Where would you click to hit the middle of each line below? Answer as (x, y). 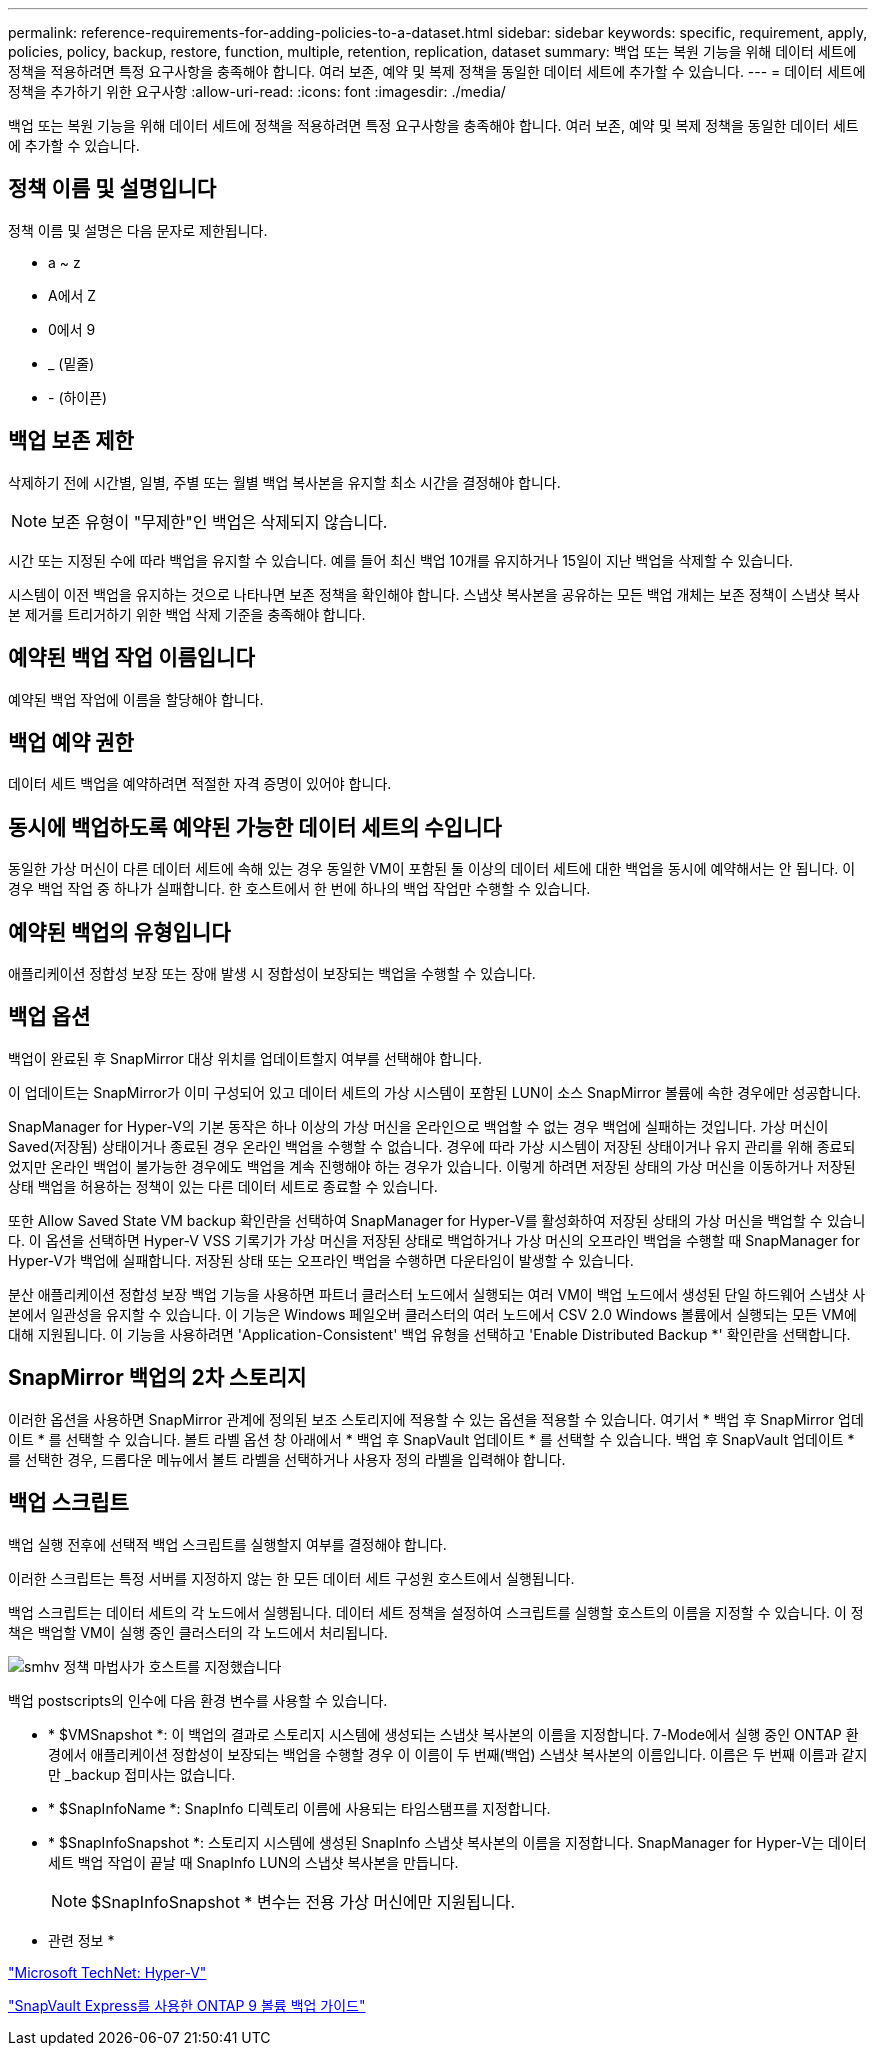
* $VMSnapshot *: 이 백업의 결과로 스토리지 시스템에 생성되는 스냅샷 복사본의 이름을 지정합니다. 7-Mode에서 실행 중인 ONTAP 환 (453, 1734)
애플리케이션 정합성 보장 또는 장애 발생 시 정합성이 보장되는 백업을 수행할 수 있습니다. (272, 974)
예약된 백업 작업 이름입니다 (131, 658)
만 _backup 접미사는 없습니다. (142, 1774)
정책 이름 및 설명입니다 (112, 189)
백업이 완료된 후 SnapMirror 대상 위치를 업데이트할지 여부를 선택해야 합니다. (245, 1058)
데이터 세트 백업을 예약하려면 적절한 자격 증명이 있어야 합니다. (200, 784)
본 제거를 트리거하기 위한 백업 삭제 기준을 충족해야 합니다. (187, 614)
